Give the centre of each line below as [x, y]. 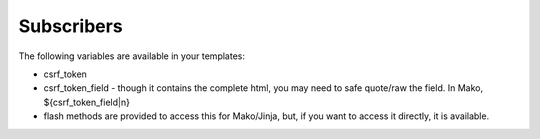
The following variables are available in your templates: [131, 56]
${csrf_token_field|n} [86, 102]
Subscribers [71, 26]
